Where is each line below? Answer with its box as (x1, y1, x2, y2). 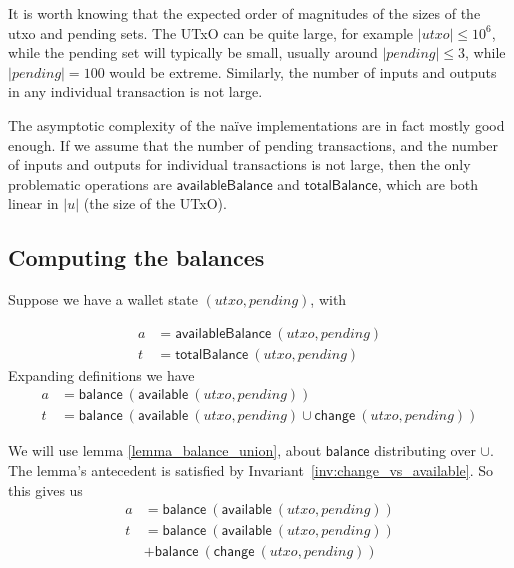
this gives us (8, 479, 83, 500)
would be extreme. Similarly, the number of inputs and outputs (109, 61, 497, 82)
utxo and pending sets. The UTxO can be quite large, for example (8, 22, 414, 43)
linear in (8, 193, 59, 214)
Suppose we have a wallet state (8, 289, 198, 310)
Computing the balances (8, 242, 265, 273)
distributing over (374, 440, 476, 461)
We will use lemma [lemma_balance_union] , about (8, 440, 322, 461)
